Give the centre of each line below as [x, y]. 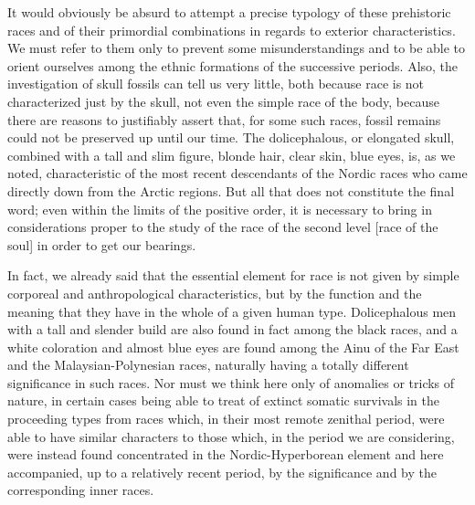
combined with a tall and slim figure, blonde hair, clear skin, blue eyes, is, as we [232, 155]
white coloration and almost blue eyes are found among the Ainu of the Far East [233, 347]
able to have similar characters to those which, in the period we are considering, [231, 436]
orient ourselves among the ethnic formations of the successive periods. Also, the [233, 65]
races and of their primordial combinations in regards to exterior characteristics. [232, 30]
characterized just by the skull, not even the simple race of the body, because [223, 101]
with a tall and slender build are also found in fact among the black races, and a [232, 329]
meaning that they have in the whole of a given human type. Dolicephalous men [232, 311]
